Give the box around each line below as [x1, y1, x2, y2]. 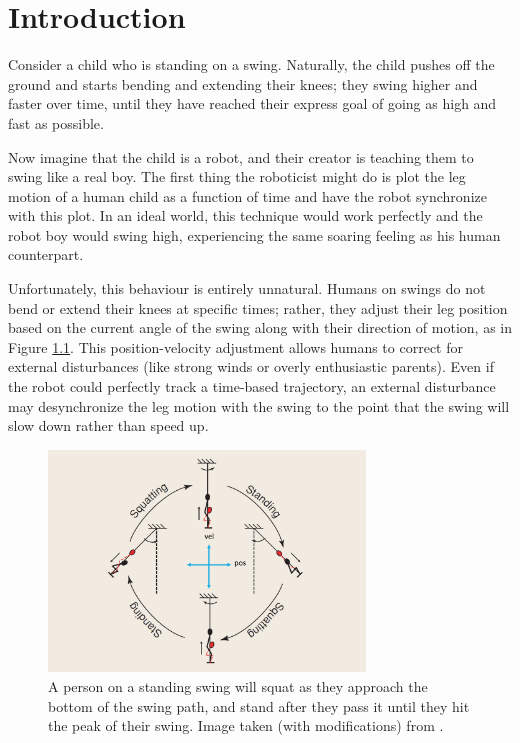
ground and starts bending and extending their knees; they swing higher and [8, 73, 478, 94]
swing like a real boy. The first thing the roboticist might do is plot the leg [8, 166, 466, 187]
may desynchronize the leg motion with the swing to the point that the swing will [8, 395, 510, 416]
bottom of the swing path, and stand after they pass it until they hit [48, 695, 470, 716]
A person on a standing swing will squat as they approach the [48, 676, 428, 697]
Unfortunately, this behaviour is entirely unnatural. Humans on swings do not [8, 278, 486, 299]
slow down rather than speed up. [8, 415, 209, 436]
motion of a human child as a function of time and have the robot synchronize [8, 185, 487, 206]
